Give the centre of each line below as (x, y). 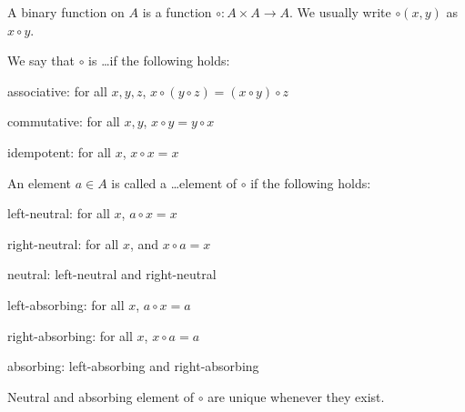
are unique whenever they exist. (296, 396)
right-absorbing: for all (70, 335)
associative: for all (57, 90)
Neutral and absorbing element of (101, 396)
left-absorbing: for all (66, 304)
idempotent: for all (60, 151)
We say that (41, 60)
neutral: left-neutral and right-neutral (112, 274)
